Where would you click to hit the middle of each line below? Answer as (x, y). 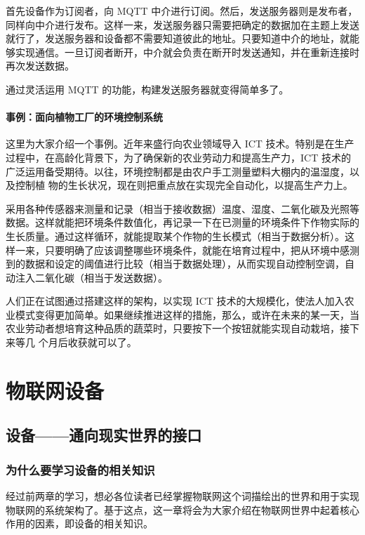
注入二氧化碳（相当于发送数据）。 (91, 277)
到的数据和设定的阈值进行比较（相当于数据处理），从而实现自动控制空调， (175, 264)
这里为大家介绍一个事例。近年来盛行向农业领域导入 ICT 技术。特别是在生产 (180, 144)
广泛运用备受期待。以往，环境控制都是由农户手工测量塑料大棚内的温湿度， (178, 171)
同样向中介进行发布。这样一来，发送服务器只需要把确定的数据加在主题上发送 (182, 24)
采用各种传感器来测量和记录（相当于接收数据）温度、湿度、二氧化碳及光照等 (182, 208)
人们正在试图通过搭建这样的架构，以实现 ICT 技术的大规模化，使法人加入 (175, 301)
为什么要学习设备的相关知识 (80, 469)
